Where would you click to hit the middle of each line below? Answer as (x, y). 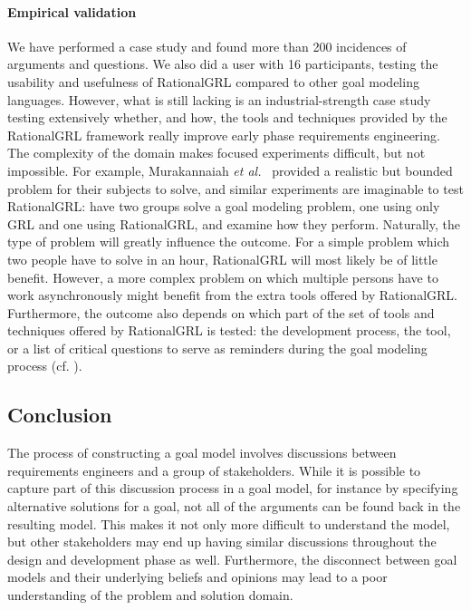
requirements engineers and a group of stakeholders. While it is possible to (214, 470)
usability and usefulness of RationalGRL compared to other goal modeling (213, 81)
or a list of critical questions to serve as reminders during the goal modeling (217, 348)
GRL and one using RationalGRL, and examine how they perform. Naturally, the (234, 223)
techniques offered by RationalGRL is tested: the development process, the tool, (229, 330)
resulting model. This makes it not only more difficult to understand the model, (229, 523)
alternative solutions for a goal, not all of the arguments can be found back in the (234, 506)
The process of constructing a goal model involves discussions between (202, 453)
